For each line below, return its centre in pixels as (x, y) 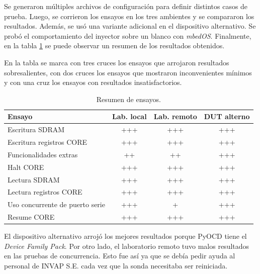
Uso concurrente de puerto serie (56, 204)
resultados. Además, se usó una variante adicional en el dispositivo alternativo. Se (130, 26)
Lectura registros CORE (45, 192)
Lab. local (129, 116)
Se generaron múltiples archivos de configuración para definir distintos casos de (126, 6)
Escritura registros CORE (48, 142)
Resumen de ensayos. (128, 99)
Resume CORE (31, 217)
